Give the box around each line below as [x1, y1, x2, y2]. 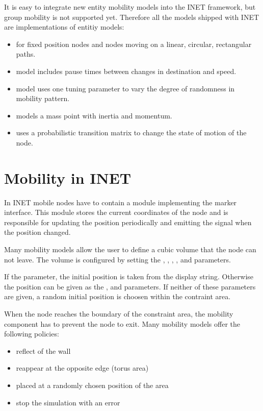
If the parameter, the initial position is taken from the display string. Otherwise [4, 271, 254, 282]
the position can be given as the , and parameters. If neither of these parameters [4, 281, 256, 292]
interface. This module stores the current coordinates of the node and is [4, 207, 228, 217]
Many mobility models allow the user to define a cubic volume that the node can [4, 244, 256, 255]
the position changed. [4, 227, 71, 237]
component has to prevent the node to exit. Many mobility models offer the [4, 318, 240, 329]
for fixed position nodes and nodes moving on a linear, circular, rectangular [16, 38, 252, 49]
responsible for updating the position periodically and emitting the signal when [4, 216, 252, 227]
